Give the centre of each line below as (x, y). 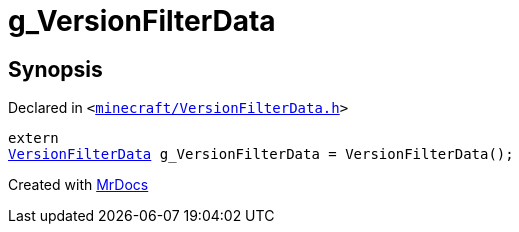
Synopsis (55, 69)
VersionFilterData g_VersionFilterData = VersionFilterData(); (261, 154)
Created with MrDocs (78, 185)
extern (33, 138)
